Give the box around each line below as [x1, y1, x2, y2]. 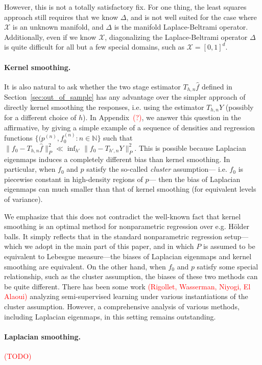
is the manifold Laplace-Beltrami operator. [114, 21, 248, 32]
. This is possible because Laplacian [134, 142, 246, 153]
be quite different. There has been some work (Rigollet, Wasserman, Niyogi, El [4, 281, 251, 291]
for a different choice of [4, 112, 77, 123]
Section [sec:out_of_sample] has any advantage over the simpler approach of [4, 92, 246, 102]
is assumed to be [203, 241, 255, 252]
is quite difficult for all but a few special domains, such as [4, 41, 185, 52]
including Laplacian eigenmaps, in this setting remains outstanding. [4, 311, 216, 322]
